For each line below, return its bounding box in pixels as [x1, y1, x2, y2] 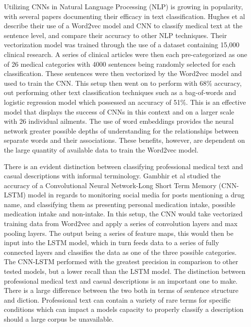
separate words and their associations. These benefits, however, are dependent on [4, 135, 245, 145]
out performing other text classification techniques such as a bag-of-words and [4, 87, 236, 97]
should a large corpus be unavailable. [4, 314, 114, 324]
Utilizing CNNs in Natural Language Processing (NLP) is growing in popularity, [4, 1, 243, 11]
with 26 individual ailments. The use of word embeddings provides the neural [4, 116, 234, 126]
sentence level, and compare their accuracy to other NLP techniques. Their [4, 30, 227, 40]
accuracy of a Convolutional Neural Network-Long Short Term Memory [4, 180, 217, 190]
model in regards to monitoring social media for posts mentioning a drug [28, 190, 245, 200]
